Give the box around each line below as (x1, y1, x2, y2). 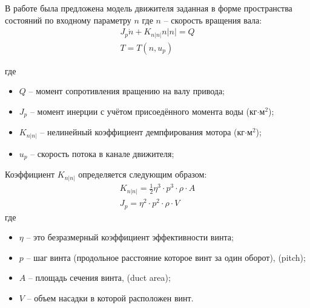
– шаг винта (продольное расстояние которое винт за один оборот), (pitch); (26, 251, 306, 263)
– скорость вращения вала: (163, 13, 262, 26)
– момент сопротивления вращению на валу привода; (28, 85, 225, 97)
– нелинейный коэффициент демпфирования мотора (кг (40, 126, 245, 138)
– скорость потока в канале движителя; (30, 147, 174, 159)
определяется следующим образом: (78, 168, 207, 181)
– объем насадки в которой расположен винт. (27, 291, 194, 304)
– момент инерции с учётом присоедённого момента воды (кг (30, 104, 257, 117)
